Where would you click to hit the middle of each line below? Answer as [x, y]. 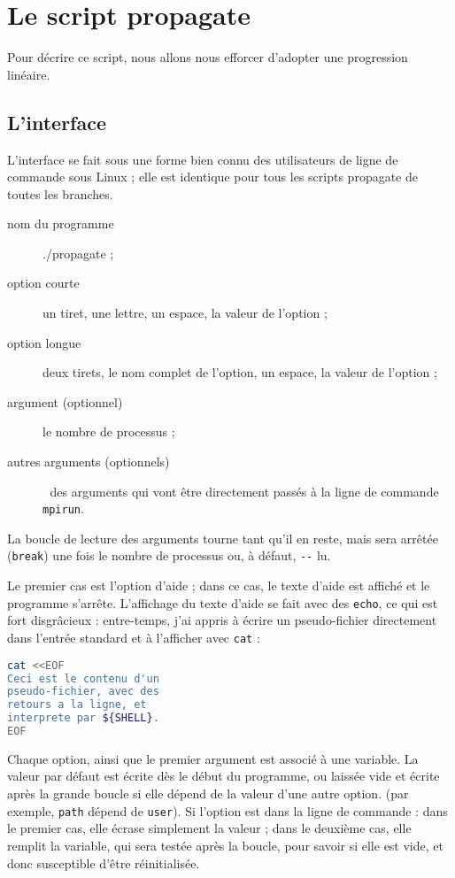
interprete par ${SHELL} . [83, 718]
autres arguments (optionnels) [89, 462]
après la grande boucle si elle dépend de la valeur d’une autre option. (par [208, 793]
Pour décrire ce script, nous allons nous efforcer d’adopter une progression [208, 57]
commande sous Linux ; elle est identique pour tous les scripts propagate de [212, 177]
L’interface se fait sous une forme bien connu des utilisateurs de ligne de [203, 159]
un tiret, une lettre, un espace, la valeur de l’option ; [185, 313]
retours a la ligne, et [77, 705]
